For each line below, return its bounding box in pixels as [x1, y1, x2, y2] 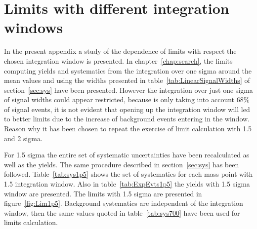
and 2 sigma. [4, 133, 43, 143]
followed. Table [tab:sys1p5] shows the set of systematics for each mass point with [4, 169, 253, 179]
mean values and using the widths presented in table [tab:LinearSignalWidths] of [4, 75, 250, 85]
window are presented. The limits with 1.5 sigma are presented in [4, 188, 202, 198]
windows [4, 17, 63, 38]
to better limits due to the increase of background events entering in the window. [4, 114, 250, 124]
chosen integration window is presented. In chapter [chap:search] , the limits [4, 55, 233, 66]
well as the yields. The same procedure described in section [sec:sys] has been [4, 159, 239, 169]
